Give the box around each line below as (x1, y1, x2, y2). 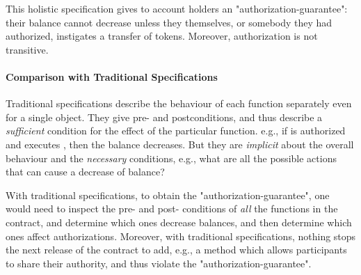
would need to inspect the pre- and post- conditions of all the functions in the (6, 201, 338, 216)
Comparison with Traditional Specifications (6, 69, 218, 84)
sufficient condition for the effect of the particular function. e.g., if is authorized (6, 123, 346, 138)
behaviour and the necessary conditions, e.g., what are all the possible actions (6, 150, 337, 165)
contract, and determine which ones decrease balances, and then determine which (6, 214, 352, 229)
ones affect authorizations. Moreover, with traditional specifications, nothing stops (6, 228, 356, 243)
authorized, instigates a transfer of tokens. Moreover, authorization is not (6, 29, 318, 43)
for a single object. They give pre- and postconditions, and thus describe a (6, 109, 323, 124)
